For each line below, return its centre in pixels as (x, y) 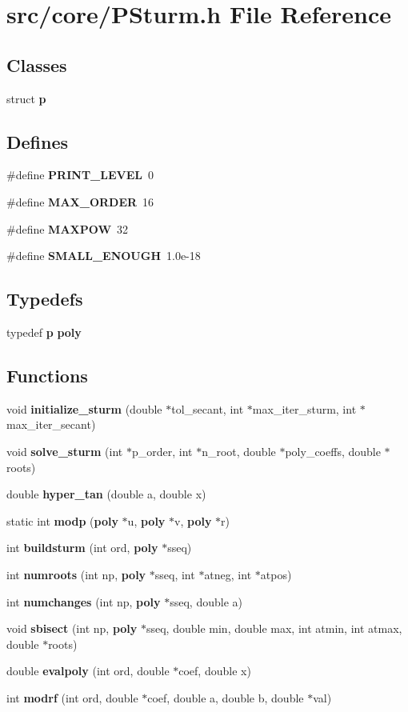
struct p (26, 98)
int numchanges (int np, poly (84, 601)
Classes (37, 64)
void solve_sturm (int (65, 451)
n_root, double (239, 451)
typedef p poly (44, 332)
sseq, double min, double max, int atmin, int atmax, (274, 628)
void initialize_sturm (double (84, 408)
